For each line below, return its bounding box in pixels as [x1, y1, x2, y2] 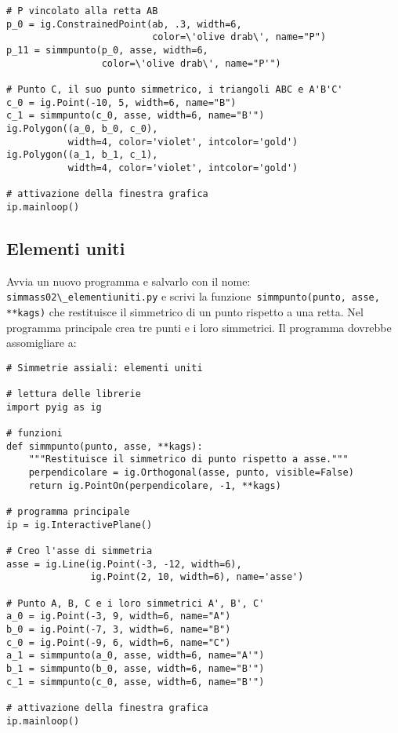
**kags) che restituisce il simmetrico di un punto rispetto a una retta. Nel [6, 303, 364, 319]
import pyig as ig [6, 401, 102, 413]
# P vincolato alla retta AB [6, 5, 158, 16]
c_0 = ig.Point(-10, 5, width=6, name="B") [6, 97, 237, 108]
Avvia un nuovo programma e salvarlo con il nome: [6, 272, 251, 289]
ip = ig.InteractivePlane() [6, 519, 153, 531]
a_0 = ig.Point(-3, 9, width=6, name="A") [6, 611, 231, 622]
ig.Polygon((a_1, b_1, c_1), [6, 149, 158, 161]
